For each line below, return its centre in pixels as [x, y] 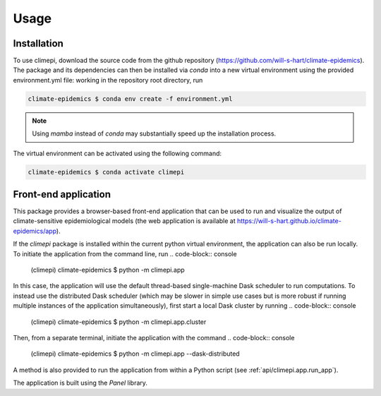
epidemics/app [35, 231]
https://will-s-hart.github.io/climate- [289, 221]
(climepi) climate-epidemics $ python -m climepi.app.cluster [119, 322]
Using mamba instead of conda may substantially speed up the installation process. [154, 133]
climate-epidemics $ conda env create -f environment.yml [130, 98]
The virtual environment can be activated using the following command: [117, 153]
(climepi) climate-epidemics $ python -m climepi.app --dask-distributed [135, 354]
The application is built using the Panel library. [80, 383]
